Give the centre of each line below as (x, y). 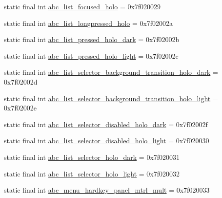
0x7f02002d (21, 81)
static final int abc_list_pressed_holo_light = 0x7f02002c (91, 55)
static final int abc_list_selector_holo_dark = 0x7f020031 (92, 157)
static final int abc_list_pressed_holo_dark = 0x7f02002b (92, 39)
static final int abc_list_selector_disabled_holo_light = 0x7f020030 (107, 141)
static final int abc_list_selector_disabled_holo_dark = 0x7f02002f (106, 124)
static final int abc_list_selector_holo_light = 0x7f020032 (92, 173)
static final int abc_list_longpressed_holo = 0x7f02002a (89, 23)
